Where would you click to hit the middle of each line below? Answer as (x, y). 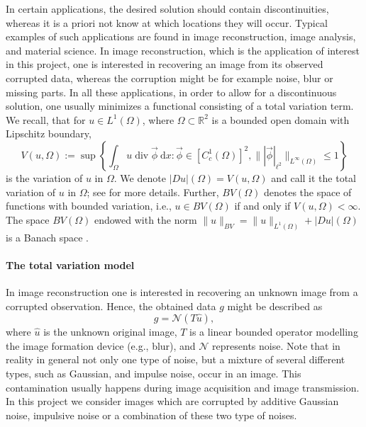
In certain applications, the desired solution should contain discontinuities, (167, 8)
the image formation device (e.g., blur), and (101, 345)
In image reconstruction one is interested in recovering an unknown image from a (182, 291)
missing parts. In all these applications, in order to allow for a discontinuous (171, 92)
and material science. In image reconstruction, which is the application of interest (183, 50)
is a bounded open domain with (281, 119)
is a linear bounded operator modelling (274, 332)
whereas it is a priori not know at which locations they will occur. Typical (167, 22)
